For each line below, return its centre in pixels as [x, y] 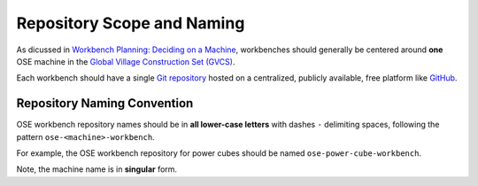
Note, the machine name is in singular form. [96, 169]
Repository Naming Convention [105, 103]
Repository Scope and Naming [131, 23]
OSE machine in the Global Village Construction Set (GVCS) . [126, 61]
